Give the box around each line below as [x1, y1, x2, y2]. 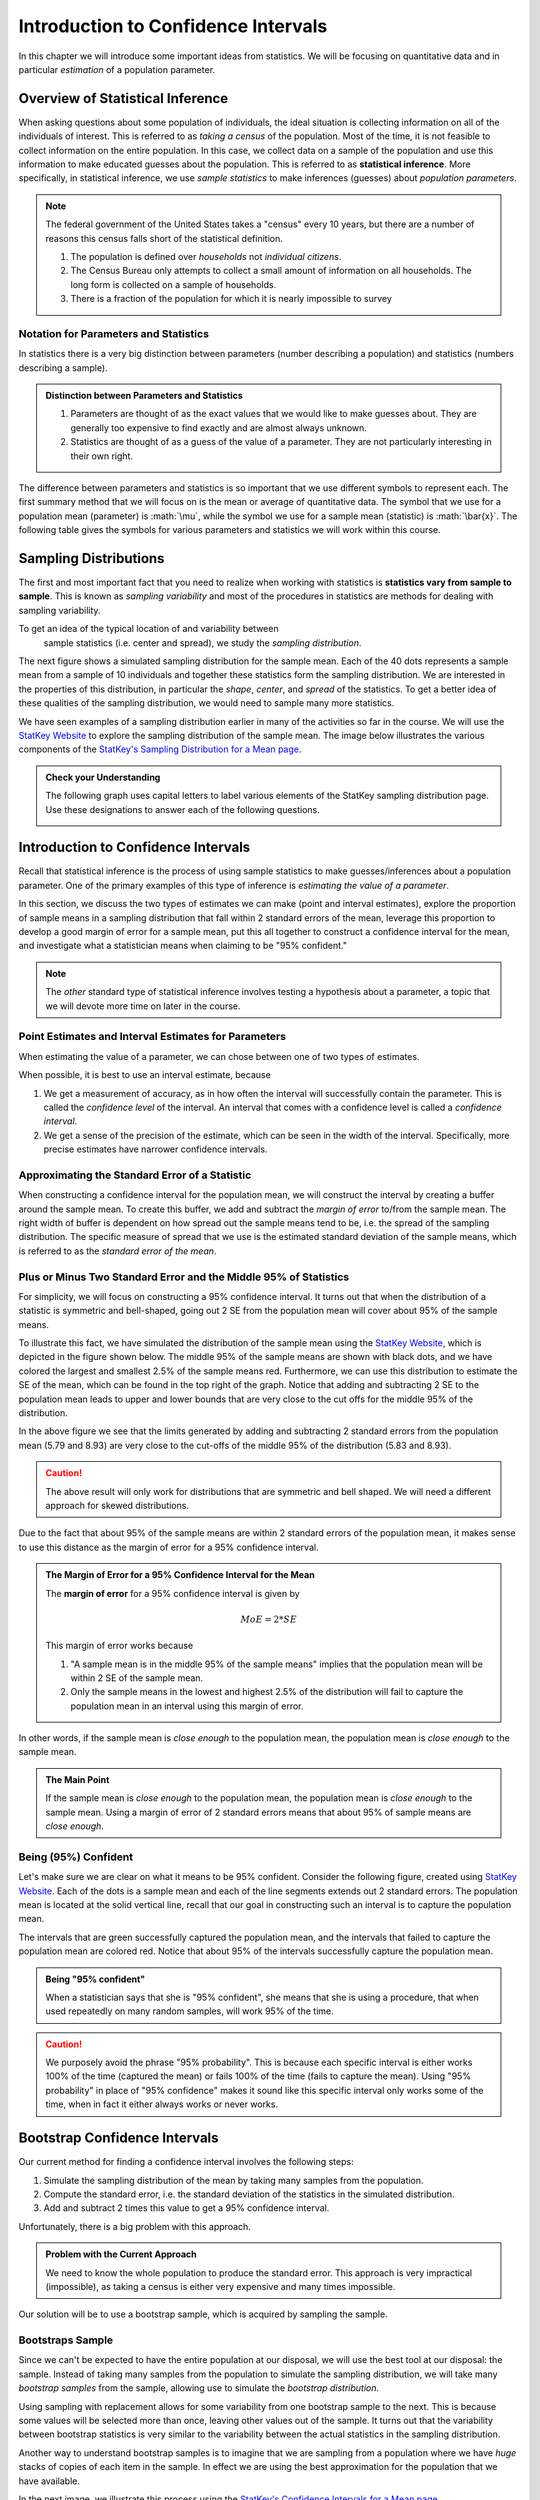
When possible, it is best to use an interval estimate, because [18, 1069, 272, 1081]
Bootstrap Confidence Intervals [18, 2130, 219, 2147]
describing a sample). [18, 361, 109, 374]
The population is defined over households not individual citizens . [70, 250, 342, 262]
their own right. [70, 450, 134, 462]
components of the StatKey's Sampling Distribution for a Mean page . [18, 743, 302, 755]
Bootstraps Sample [18, 2333, 114, 2347]
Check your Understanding [45, 771, 161, 783]
